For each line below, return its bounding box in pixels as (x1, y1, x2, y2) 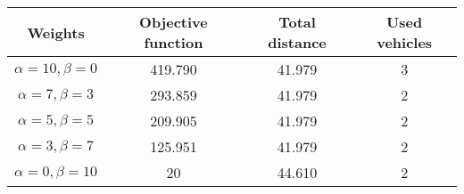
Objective (139, 12, 208, 32)
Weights (27, 21, 85, 43)
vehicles (377, 32, 433, 53)
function (144, 32, 203, 53)
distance (268, 32, 327, 53)
